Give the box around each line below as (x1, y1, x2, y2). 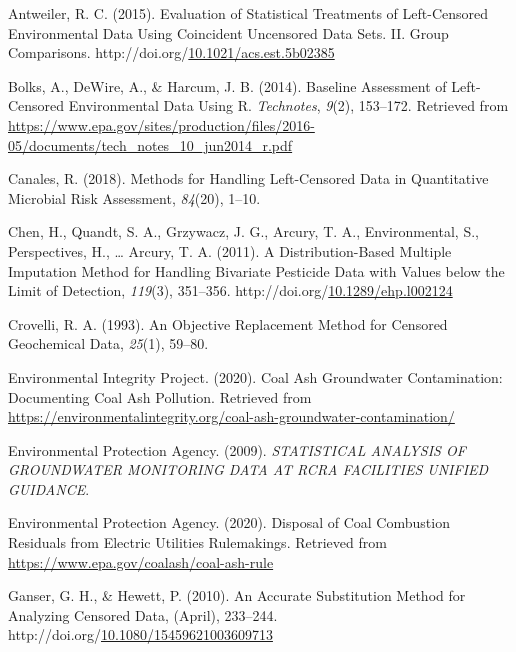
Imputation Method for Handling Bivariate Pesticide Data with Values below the (8, 260, 505, 281)
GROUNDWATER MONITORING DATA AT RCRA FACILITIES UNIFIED (8, 459, 489, 480)
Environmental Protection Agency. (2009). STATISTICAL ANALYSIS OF (8, 439, 466, 460)
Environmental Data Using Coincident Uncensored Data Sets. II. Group (8, 22, 449, 43)
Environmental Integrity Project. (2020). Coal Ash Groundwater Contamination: (8, 366, 503, 387)
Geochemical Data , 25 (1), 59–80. (8, 333, 209, 354)
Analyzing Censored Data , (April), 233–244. (8, 604, 278, 625)
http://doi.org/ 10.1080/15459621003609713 (8, 624, 273, 645)
